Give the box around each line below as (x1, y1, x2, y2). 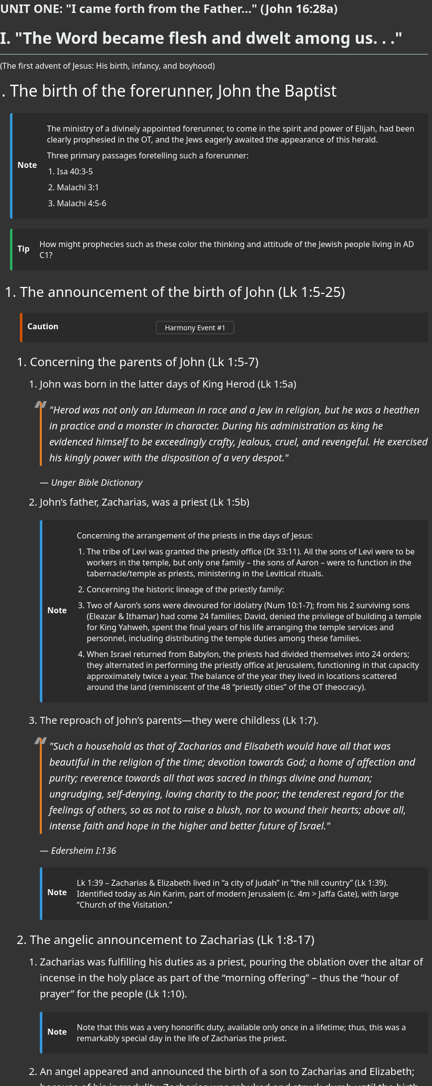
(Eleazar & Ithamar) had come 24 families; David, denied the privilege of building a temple (87, 611, 422, 622)
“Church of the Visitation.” (77, 899, 172, 910)
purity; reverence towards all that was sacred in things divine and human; (49, 771, 372, 785)
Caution (27, 320, 59, 332)
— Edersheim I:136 (40, 844, 116, 857)
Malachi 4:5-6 (57, 198, 107, 209)
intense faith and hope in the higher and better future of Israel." (49, 819, 330, 833)
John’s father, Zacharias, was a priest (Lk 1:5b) (40, 495, 249, 509)
